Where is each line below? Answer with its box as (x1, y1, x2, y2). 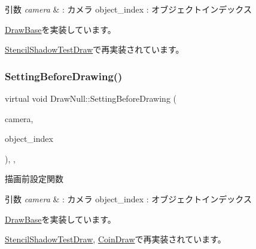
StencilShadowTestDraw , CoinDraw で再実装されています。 (5, 233, 226, 245)
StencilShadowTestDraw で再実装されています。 (5, 43, 184, 56)
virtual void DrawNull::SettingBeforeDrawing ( (5, 92, 177, 104)
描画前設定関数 (5, 172, 63, 185)
